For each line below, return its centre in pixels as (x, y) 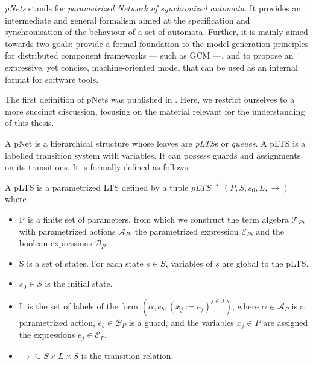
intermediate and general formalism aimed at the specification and (128, 20)
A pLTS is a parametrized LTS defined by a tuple (97, 187)
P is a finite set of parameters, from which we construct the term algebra (154, 219)
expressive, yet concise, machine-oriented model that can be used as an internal (151, 67)
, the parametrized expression (184, 231)
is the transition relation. (127, 355)
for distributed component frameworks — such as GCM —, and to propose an (149, 55)
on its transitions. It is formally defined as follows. (98, 167)
